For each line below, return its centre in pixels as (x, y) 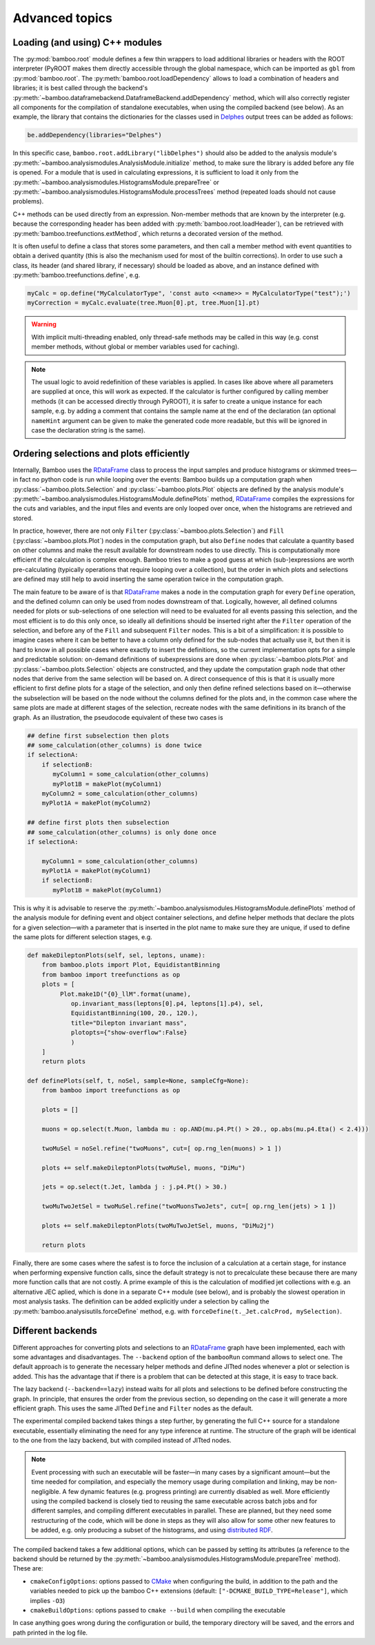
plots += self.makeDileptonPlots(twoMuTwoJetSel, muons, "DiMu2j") (158, 1225)
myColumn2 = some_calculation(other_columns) (120, 793)
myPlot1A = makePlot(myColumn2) (97, 803)
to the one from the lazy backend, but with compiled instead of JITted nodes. (122, 1440)
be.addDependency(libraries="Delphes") (94, 135)
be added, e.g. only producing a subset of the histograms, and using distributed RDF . (152, 1530)
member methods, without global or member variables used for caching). (135, 347)
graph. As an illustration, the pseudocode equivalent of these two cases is (118, 717)
